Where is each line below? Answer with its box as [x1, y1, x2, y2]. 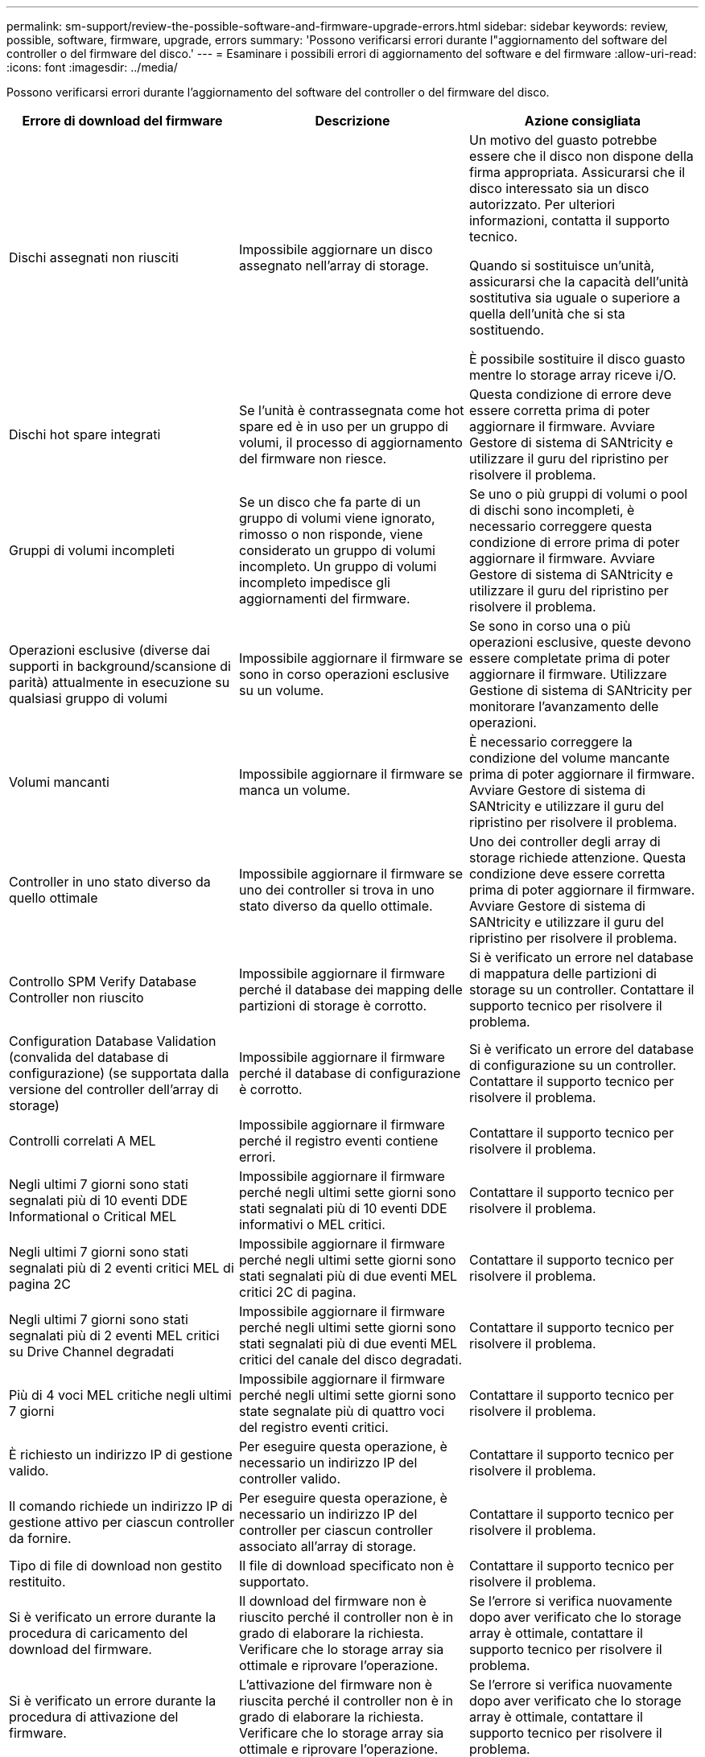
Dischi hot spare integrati [9, 426, 161, 442]
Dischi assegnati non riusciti [9, 249, 179, 265]
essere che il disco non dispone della [468, 148, 694, 164]
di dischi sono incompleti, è [468, 502, 635, 518]
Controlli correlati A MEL [9, 1133, 156, 1149]
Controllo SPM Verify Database [9, 973, 197, 990]
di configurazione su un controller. [468, 1057, 677, 1073]
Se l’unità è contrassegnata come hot [238, 402, 464, 418]
